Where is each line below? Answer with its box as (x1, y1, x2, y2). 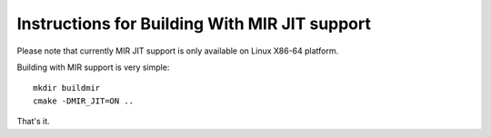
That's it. (16, 116, 50, 127)
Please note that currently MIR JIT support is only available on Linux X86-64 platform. (16, 45, 339, 56)
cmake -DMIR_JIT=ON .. (33, 95, 135, 106)
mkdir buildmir (33, 83, 101, 93)
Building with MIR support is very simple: (16, 62, 170, 73)
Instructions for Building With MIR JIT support (16, 14, 372, 34)
